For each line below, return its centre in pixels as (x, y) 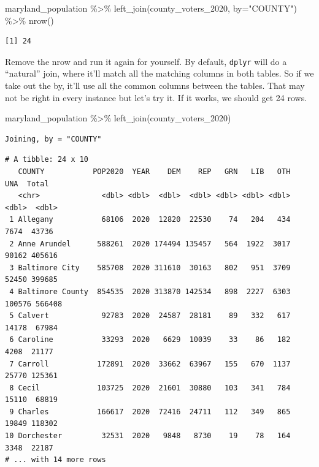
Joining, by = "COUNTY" (53, 139)
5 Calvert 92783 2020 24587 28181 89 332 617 (150, 316)
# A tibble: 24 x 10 (47, 160)
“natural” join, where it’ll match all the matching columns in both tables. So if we (159, 73)
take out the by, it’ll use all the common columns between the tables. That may (155, 85)
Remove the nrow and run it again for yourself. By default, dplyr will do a (146, 61)
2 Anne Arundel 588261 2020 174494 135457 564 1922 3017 (150, 244)
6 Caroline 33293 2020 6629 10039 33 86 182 (150, 340)
